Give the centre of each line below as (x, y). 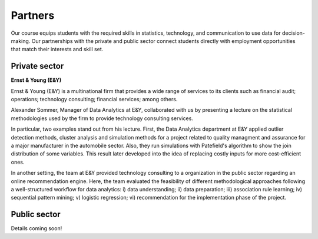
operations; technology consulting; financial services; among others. (94, 99)
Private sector (37, 66)
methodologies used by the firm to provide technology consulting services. (102, 118)
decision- (294, 33)
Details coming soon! (37, 228)
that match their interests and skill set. (57, 49)
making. (21, 41)
